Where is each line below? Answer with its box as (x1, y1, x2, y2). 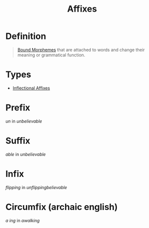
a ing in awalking (5, 217, 40, 223)
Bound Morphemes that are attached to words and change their (17, 47, 145, 53)
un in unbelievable (5, 118, 43, 124)
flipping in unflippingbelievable (5, 184, 67, 190)
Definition (5, 31, 47, 42)
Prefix (5, 102, 31, 113)
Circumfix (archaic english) (5, 201, 118, 212)
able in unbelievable (5, 151, 46, 157)
